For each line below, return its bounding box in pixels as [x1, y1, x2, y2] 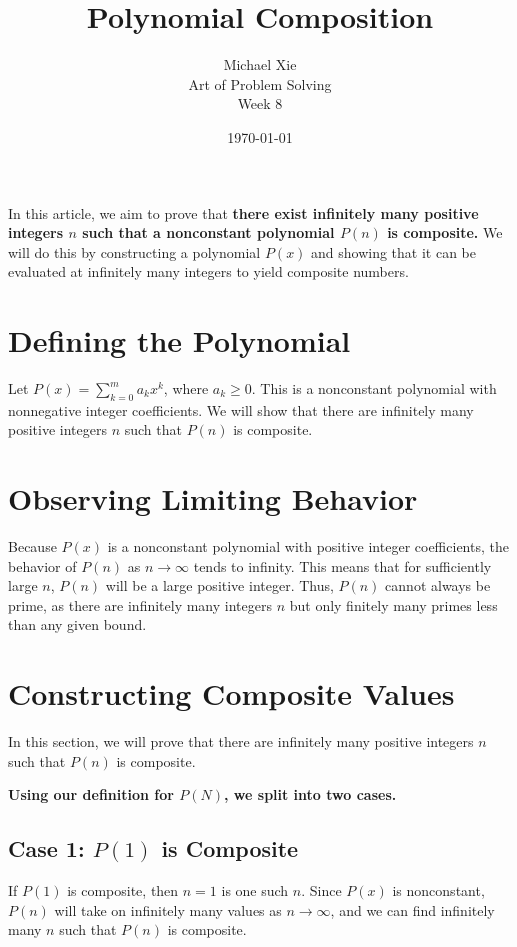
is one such [221, 880, 289, 901]
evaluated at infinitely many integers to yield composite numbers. [8, 261, 409, 282]
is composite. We [387, 222, 503, 243]
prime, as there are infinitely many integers [8, 594, 272, 615]
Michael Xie [223, 54, 297, 75]
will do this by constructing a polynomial [8, 241, 261, 262]
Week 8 [237, 93, 283, 114]
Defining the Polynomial [8, 320, 351, 361]
